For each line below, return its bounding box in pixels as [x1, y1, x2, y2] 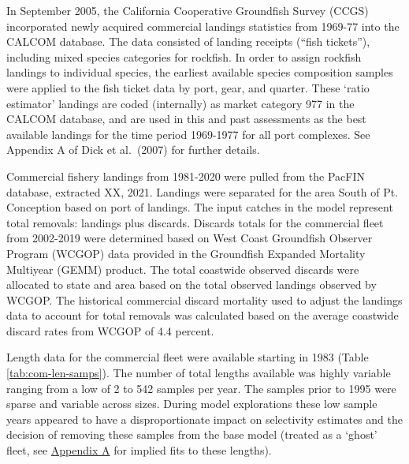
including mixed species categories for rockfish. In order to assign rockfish [6, 48, 362, 65]
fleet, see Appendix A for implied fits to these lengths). [6, 442, 272, 458]
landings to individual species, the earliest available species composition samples [6, 64, 393, 80]
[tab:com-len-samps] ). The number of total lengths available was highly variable [6, 365, 391, 381]
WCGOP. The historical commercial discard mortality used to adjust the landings [6, 291, 403, 308]
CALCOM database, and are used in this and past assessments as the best [6, 110, 366, 127]
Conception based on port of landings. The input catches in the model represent [6, 199, 393, 215]
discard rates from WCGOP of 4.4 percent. [6, 322, 214, 339]
